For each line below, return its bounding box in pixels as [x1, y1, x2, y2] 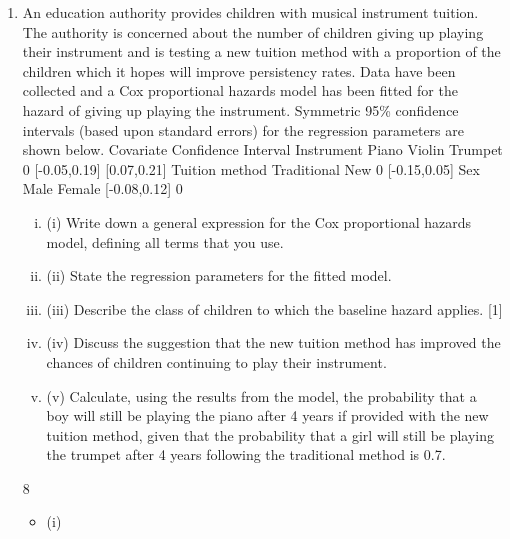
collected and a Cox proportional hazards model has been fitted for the [22, 80, 458, 101]
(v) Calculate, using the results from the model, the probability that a [46, 385, 477, 406]
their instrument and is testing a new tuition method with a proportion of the [22, 41, 501, 62]
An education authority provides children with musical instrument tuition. [22, 2, 479, 22]
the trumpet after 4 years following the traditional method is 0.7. [46, 444, 446, 465]
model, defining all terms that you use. [46, 231, 284, 252]
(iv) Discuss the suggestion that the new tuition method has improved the [46, 332, 501, 353]
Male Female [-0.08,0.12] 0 [22, 178, 183, 199]
